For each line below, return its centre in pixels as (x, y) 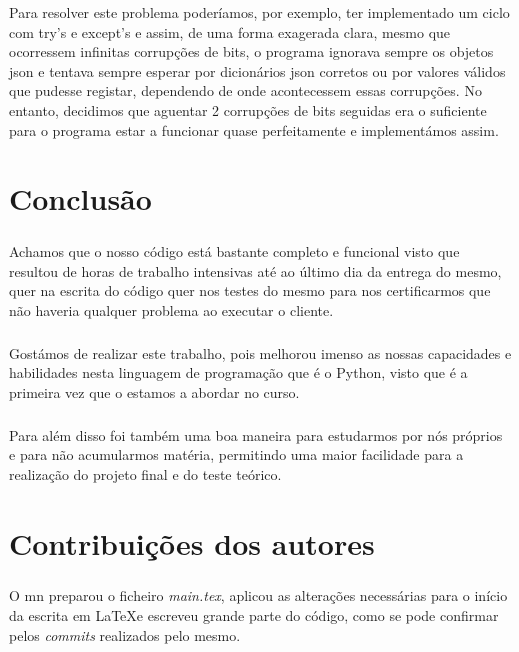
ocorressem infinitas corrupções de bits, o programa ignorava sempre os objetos (251, 51)
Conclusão (80, 198)
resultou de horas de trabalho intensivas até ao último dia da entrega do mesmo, (255, 270)
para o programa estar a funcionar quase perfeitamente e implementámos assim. (254, 129)
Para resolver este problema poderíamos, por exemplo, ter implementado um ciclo (259, 12)
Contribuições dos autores (192, 542)
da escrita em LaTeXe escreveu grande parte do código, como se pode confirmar (254, 614)
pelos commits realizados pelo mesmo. (125, 634)
